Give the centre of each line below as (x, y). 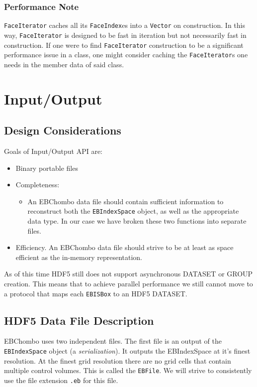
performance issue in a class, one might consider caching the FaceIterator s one (126, 55)
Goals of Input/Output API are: (53, 151)
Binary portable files (47, 168)
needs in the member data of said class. (64, 64)
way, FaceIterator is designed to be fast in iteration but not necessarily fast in (125, 35)
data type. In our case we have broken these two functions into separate (137, 221)
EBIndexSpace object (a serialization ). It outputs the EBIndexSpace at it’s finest (127, 351)
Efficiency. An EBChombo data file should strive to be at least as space (125, 247)
